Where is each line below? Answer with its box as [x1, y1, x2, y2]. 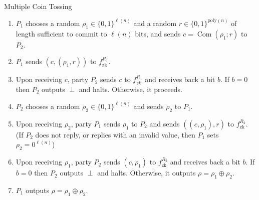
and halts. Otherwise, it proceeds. [79, 83, 182, 94]
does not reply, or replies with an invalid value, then [35, 129, 195, 139]
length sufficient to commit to [16, 28, 107, 38]
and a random [133, 17, 177, 28]
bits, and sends [135, 28, 181, 38]
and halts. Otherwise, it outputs [97, 167, 196, 178]
